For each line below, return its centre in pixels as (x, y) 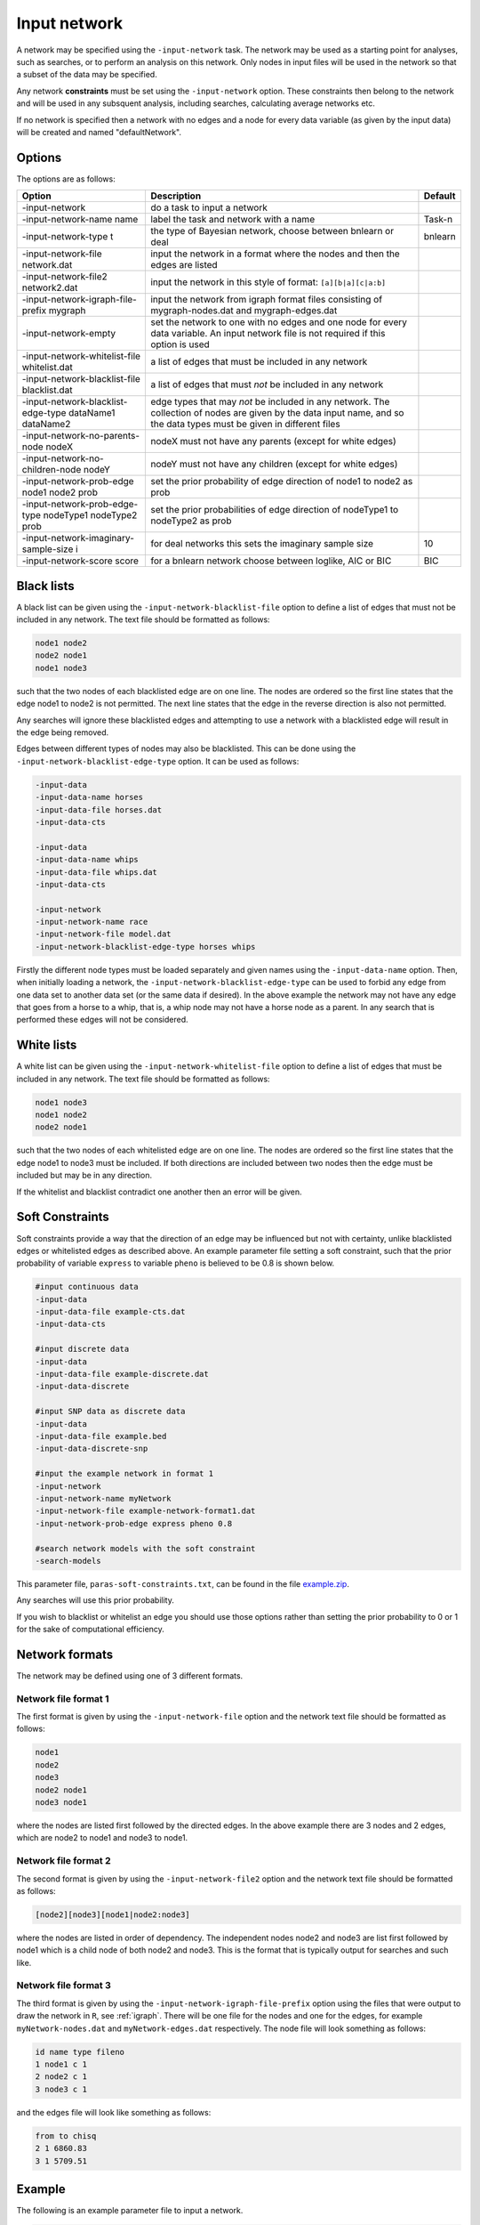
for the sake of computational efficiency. (90, 1630)
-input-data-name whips (87, 860)
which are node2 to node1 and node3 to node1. (102, 1838)
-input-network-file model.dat (104, 934)
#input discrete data (82, 1349)
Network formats (65, 1654)
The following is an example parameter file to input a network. (130, 2211)
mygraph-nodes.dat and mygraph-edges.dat (244, 311)
